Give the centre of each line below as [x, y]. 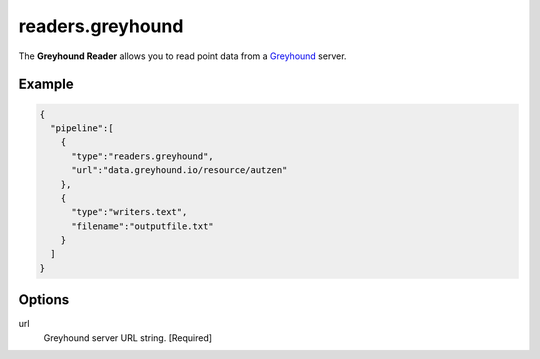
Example [46, 84]
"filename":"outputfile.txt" [142, 226]
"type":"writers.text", [129, 212]
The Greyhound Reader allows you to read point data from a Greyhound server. [182, 56]
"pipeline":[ [82, 128]
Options [44, 300]
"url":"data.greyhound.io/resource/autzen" [179, 170]
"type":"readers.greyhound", [142, 156]
